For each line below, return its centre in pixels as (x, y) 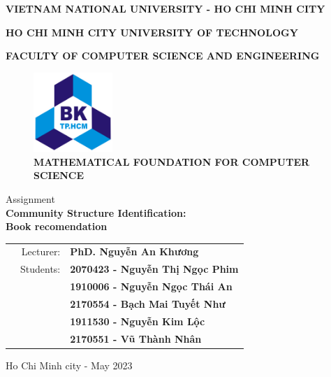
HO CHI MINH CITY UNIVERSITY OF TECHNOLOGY (152, 32)
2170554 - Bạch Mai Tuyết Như (148, 304)
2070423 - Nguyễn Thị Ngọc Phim (154, 269)
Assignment (30, 198)
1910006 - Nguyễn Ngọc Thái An (151, 286)
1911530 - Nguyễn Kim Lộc (138, 321)
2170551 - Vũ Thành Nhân (136, 338)
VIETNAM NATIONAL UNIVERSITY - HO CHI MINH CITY (165, 8)
